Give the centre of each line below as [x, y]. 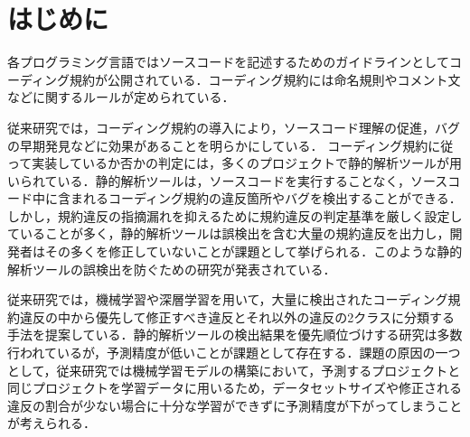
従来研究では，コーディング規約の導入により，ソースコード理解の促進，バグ [234, 127]
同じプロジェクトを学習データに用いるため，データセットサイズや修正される [235, 388]
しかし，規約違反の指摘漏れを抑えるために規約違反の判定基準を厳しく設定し [235, 215]
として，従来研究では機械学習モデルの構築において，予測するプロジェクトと [234, 370]
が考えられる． [52, 423]
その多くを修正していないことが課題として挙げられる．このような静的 [254, 251]
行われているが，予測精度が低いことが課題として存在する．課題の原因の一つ [234, 353]
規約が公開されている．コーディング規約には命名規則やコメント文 [265, 79]
